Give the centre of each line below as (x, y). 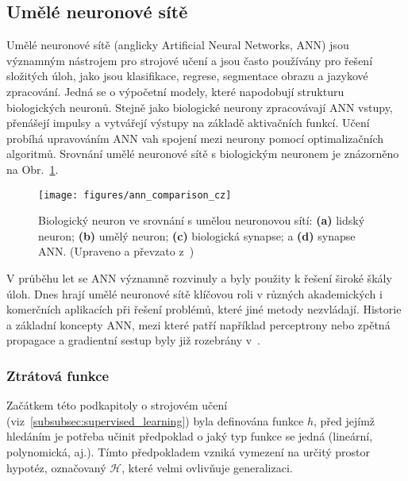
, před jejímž (344, 420)
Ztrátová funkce (58, 375)
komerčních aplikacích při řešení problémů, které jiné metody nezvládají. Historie (204, 309)
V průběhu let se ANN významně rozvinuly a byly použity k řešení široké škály (199, 277)
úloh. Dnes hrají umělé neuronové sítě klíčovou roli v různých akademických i (194, 293)
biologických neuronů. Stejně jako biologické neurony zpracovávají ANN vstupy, (200, 107)
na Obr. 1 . (33, 169)
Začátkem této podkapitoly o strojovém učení (117, 405)
